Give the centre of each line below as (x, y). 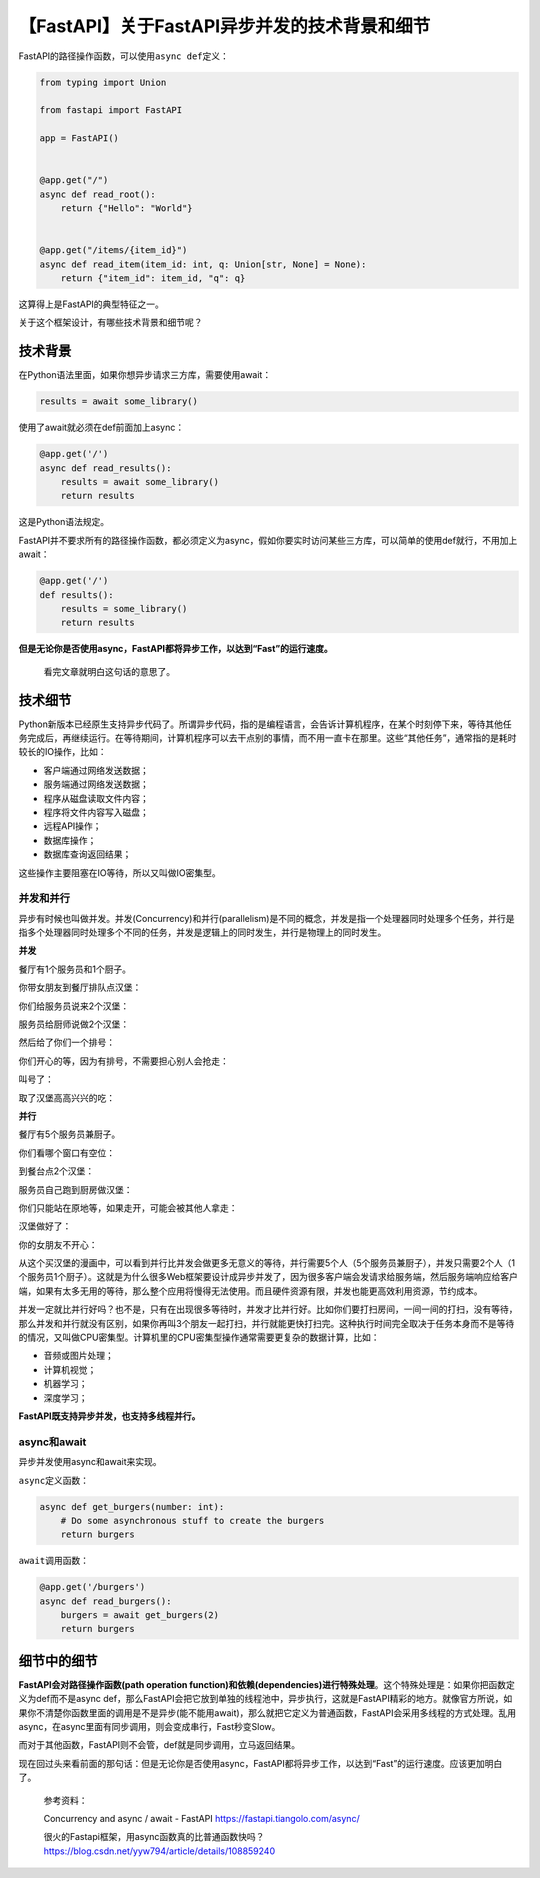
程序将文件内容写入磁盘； (96, 812)
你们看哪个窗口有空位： (66, 1152)
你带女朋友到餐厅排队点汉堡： (80, 987)
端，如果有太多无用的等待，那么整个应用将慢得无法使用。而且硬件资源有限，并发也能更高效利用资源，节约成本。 (250, 1291)
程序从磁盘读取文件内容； (96, 798)
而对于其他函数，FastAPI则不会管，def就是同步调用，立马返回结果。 (159, 1745)
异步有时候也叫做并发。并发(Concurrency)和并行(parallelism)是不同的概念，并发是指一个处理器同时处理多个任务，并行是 (266, 918)
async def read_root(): (98, 194)
